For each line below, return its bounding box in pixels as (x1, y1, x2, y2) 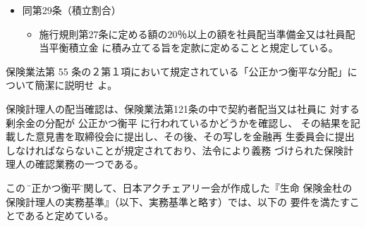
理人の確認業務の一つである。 (6, 157, 144, 171)
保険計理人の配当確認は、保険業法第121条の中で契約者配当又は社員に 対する (6, 101, 360, 116)
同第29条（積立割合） (22, 3, 121, 17)
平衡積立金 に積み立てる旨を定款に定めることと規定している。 (49, 40, 338, 55)
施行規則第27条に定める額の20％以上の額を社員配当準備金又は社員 (39, 26, 346, 41)
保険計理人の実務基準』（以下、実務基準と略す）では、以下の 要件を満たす (6, 194, 350, 209)
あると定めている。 (25, 208, 114, 223)
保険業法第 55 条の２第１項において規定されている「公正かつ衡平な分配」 (6, 63, 348, 78)
